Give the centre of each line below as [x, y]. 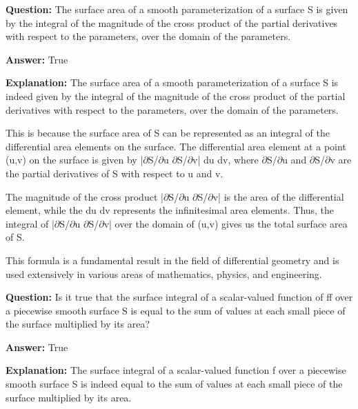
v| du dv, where [226, 160]
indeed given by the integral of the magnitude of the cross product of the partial [176, 96]
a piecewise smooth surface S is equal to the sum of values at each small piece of [176, 310]
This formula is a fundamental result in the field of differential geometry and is [172, 260]
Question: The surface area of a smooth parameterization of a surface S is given [177, 9]
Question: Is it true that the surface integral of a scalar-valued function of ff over [179, 297]
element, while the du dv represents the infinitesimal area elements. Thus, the [170, 210]
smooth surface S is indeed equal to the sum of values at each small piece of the [174, 384]
